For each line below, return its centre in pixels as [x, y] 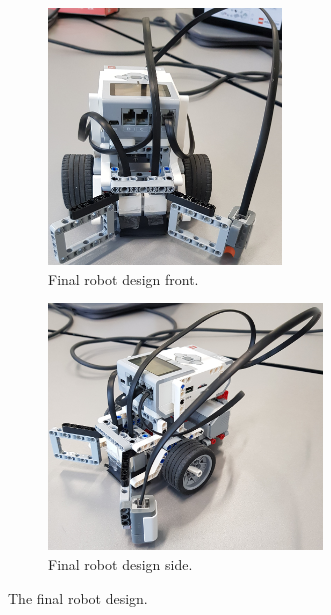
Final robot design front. [123, 278]
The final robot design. [78, 597]
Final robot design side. [120, 564]
